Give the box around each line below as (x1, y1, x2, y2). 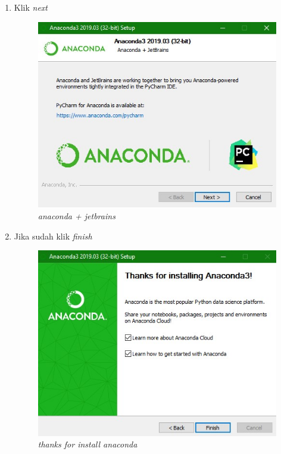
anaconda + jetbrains (38, 210, 115, 222)
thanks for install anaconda (38, 438, 138, 450)
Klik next (14, 1, 48, 13)
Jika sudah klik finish (14, 229, 92, 242)
